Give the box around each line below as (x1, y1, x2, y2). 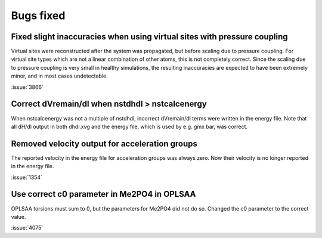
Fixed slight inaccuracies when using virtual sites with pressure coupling (11, 32, 289, 42)
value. (11, 213, 26, 220)
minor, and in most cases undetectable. (11, 72, 108, 80)
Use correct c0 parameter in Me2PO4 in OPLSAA (11, 189, 196, 199)
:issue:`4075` (11, 224, 44, 231)
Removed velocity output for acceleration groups (11, 138, 198, 149)
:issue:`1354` (11, 174, 43, 181)
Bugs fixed (11, 9, 66, 22)
